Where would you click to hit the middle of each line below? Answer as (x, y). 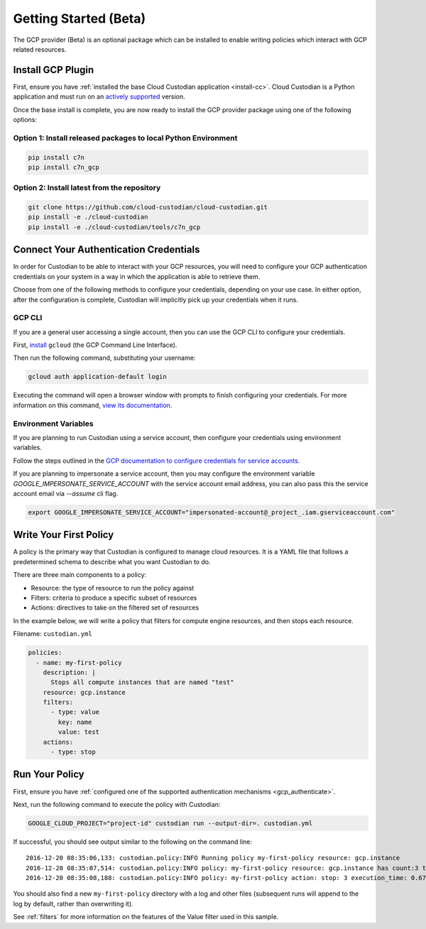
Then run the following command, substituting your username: (104, 358)
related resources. (40, 49)
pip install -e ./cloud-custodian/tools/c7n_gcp (114, 227)
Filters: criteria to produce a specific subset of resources (114, 598)
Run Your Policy (49, 775)
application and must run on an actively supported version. (99, 97)
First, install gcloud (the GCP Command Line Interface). (95, 345)
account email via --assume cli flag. (66, 493)
